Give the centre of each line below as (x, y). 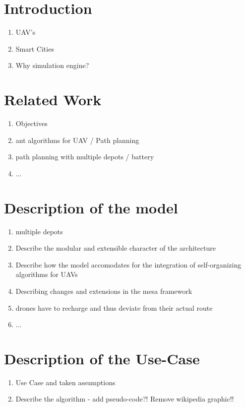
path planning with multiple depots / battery (85, 157)
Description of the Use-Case (102, 358)
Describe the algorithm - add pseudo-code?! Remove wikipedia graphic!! (125, 399)
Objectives (31, 123)
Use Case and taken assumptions (65, 382)
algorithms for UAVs (47, 274)
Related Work (53, 100)
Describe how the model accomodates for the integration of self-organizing (128, 264)
